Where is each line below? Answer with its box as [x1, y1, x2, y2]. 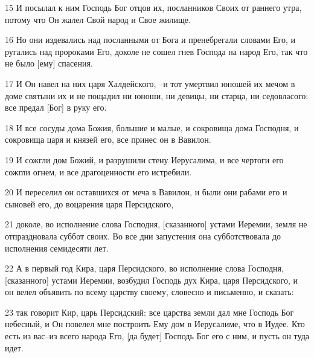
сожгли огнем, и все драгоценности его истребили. [5, 165, 192, 178]
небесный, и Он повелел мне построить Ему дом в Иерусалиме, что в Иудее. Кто [5, 317, 305, 330]
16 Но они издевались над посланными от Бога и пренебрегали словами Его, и [5, 33, 296, 46]
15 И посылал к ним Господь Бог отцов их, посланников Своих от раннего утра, [5, 1, 302, 13]
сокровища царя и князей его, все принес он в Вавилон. [5, 133, 211, 146]
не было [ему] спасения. [5, 57, 93, 70]
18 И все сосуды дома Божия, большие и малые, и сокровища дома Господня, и [5, 121, 299, 134]
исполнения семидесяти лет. [5, 241, 109, 254]
